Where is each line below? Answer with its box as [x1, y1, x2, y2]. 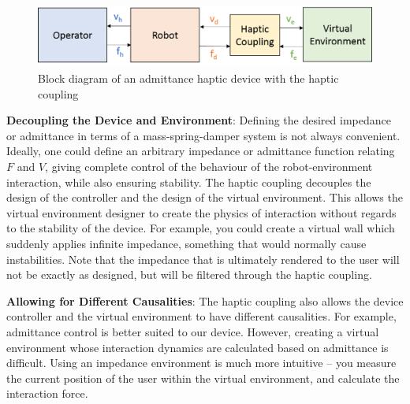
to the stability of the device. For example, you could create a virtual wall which [6, 220, 395, 236]
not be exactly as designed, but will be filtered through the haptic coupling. [6, 266, 372, 283]
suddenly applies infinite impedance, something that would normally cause [6, 235, 367, 251]
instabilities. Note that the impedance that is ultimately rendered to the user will [6, 250, 400, 267]
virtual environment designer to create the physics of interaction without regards [6, 204, 397, 221]
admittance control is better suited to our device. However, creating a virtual [6, 323, 379, 339]
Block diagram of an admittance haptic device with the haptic [38, 70, 339, 87]
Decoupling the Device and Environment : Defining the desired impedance [6, 112, 391, 128]
